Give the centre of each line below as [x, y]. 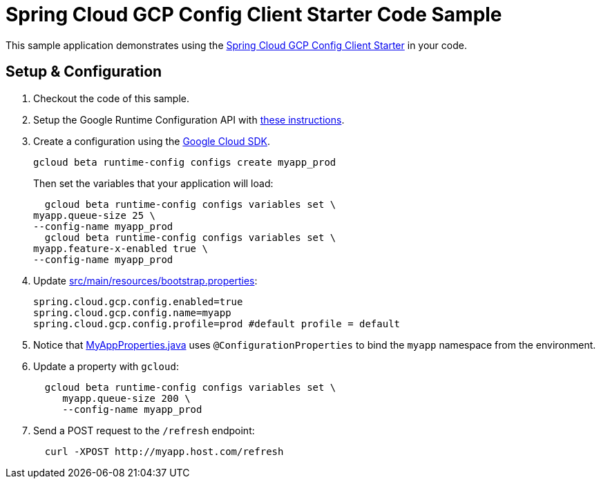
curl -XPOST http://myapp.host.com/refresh [164, 451]
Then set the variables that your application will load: [153, 183]
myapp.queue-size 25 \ [95, 215]
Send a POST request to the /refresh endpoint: [144, 430]
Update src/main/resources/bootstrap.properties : [145, 280]
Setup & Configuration [84, 72]
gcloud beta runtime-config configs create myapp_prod [185, 162]
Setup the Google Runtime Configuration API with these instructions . [189, 119]
